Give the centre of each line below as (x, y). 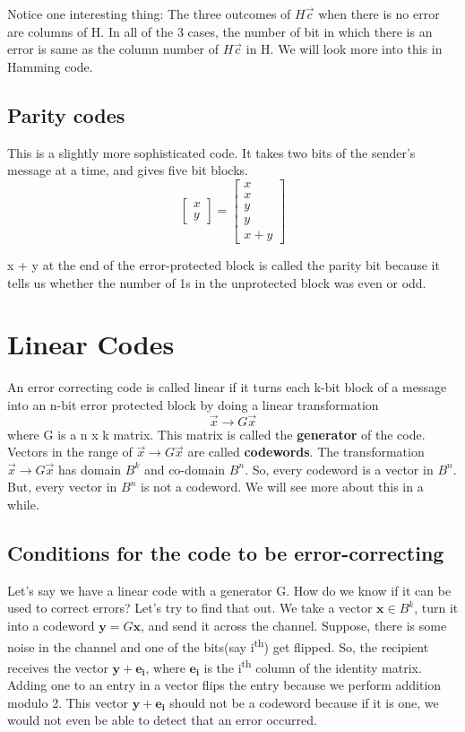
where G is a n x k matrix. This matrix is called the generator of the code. (216, 434)
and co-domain (185, 469)
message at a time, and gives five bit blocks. (128, 170)
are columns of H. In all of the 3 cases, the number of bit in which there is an (220, 31)
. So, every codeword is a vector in (339, 469)
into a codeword (51, 625)
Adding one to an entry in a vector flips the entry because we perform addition (224, 685)
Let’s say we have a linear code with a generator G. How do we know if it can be (229, 590)
